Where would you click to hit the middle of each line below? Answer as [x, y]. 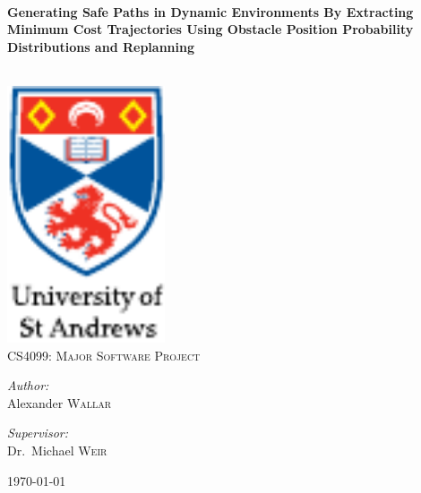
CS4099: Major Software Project [104, 355]
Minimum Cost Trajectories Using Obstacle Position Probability [210, 29]
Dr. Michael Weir [57, 450]
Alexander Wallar [60, 402]
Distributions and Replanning [101, 46]
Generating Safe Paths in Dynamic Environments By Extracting [210, 11]
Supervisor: [38, 433]
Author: [28, 385]
